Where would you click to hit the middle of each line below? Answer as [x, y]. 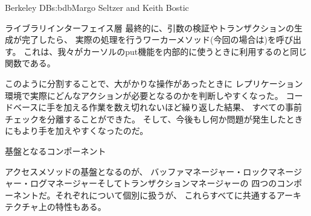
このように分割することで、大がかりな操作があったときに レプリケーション [154, 83]
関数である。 [30, 63]
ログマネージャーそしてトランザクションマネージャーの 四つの [153, 183]
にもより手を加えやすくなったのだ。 [77, 131]
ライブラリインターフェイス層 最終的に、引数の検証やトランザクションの [149, 27]
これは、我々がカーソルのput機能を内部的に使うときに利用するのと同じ [165, 51]
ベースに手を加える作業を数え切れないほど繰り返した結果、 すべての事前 [157, 107]
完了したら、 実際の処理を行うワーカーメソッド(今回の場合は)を [149, 40]
